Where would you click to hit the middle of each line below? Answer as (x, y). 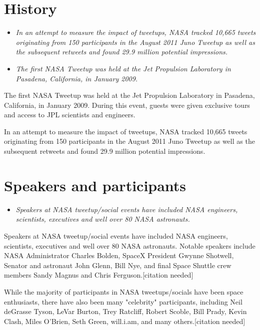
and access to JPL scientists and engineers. (70, 115)
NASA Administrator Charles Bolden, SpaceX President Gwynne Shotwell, (119, 255)
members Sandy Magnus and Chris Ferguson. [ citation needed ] (99, 275)
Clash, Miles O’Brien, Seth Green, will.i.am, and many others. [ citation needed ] (125, 321)
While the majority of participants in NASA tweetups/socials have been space (124, 291)
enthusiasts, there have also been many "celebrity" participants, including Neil (123, 301)
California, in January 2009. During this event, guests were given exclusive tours (127, 105)
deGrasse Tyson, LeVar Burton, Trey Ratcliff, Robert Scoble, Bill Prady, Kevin (125, 311)
